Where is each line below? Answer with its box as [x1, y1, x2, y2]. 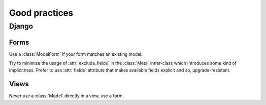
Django [9, 22, 33, 31]
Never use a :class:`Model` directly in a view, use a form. [9, 93, 124, 99]
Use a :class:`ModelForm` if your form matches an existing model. [9, 51, 143, 57]
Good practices [9, 7, 73, 18]
